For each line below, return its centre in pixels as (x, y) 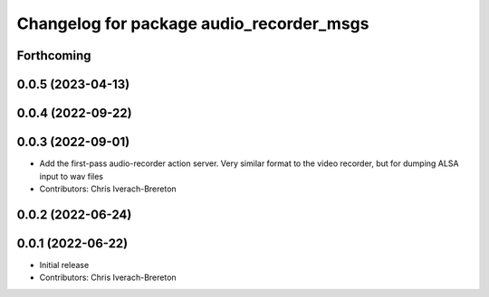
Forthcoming (54, 56)
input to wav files (72, 176)
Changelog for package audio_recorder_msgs (193, 23)
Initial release (64, 265)
